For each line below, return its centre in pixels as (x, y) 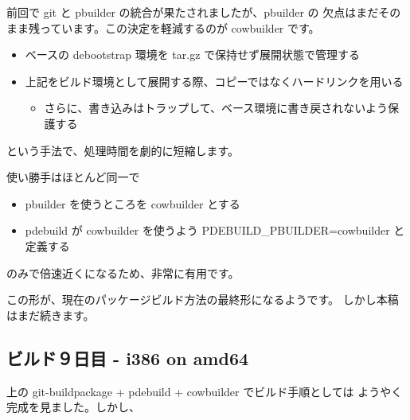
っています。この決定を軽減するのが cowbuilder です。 (180, 27)
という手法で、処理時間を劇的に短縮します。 (123, 150)
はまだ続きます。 (51, 315)
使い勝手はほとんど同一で (73, 177)
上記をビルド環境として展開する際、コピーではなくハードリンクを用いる (214, 81)
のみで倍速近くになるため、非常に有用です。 (123, 272)
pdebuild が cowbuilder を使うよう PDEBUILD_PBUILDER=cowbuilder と (215, 230)
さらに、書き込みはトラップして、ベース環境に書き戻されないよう (216, 108)
